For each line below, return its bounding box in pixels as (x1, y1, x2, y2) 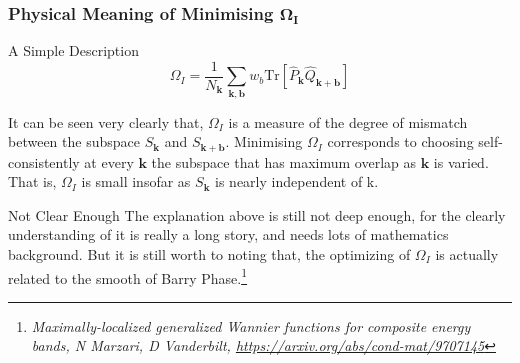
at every (84, 151, 134, 172)
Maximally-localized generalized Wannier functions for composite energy (31, 315, 471, 336)
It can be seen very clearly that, (8, 111, 204, 132)
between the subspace (8, 131, 140, 152)
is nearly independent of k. (215, 171, 379, 192)
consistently (8, 151, 80, 172)
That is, (8, 171, 57, 192)
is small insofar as (81, 171, 191, 192)
